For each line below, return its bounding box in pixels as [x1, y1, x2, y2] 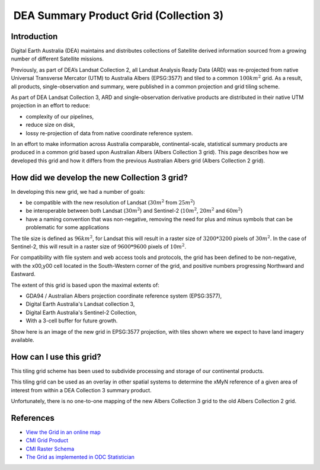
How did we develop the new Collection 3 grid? [11, 172, 188, 183]
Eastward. [11, 270, 36, 278]
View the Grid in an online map [25, 429, 101, 436]
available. [11, 336, 35, 343]
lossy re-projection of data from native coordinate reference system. [25, 129, 193, 136]
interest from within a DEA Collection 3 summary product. [11, 386, 152, 394]
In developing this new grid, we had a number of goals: [11, 188, 145, 195]
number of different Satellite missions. [11, 55, 104, 62]
